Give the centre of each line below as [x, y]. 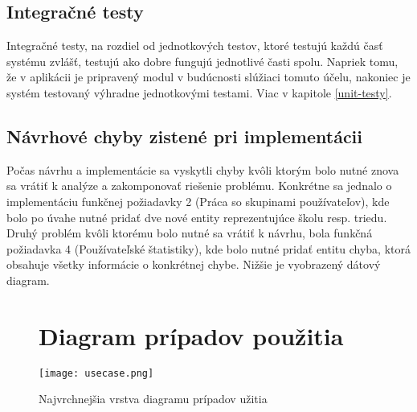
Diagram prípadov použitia [191, 335]
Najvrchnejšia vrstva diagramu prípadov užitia [153, 399]
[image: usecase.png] [96, 373]
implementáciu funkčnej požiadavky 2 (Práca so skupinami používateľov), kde [198, 201]
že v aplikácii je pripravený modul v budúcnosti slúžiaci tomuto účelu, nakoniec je [208, 77]
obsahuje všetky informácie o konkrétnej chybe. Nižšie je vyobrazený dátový [194, 264]
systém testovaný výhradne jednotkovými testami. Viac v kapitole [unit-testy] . [199, 92]
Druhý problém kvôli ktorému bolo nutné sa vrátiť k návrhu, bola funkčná [190, 233]
